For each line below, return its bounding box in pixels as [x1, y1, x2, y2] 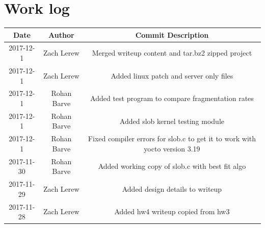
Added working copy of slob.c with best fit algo [98, 161, 246, 171]
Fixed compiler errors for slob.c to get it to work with [88, 133, 256, 144]
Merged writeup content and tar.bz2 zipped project [92, 47, 252, 58]
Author [48, 29, 74, 40]
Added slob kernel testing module [119, 115, 225, 126]
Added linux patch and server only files [111, 70, 233, 81]
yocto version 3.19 [144, 143, 200, 154]
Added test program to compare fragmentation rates [90, 93, 254, 104]
